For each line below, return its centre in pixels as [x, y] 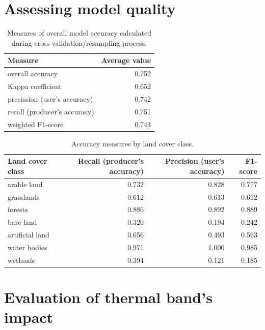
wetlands [21, 260]
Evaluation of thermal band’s [108, 297]
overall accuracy [33, 73]
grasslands [24, 197]
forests [18, 209]
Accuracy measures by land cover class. [132, 143]
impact [29, 317]
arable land [25, 184]
